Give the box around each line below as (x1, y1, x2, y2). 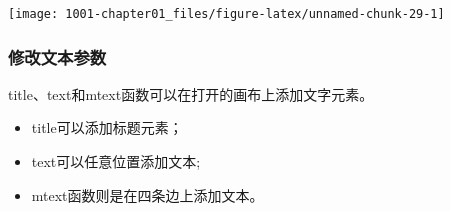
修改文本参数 (8, 44, 107, 69)
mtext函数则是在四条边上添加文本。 (31, 184, 264, 205)
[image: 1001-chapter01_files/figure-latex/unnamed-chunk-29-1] (8, 7, 445, 21)
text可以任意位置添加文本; (31, 151, 201, 172)
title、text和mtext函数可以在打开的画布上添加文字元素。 (8, 83, 374, 104)
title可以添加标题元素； (31, 117, 183, 138)
